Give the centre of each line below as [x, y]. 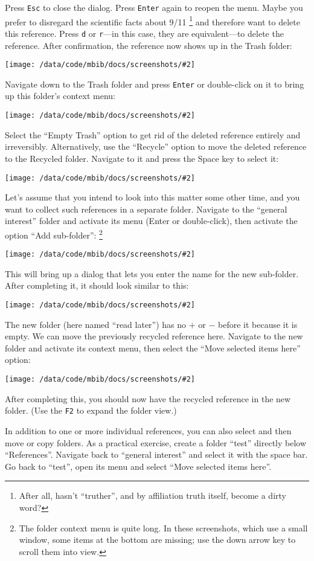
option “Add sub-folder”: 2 [54, 234]
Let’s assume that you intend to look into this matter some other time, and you [152, 197]
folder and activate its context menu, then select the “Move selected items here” [153, 348]
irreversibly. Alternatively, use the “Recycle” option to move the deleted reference [156, 146]
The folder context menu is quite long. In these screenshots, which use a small [163, 527]
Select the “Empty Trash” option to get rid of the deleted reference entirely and [153, 134]
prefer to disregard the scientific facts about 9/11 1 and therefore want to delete [152, 21]
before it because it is [258, 324]
